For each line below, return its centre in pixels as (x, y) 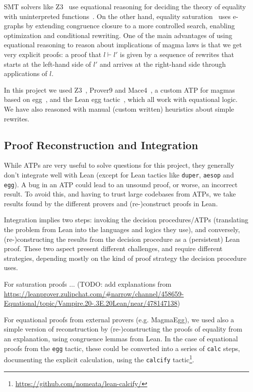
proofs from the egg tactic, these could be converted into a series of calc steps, (122, 348)
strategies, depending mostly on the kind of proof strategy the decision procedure (125, 258)
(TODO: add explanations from (124, 284)
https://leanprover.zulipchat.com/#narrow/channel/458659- (94, 293)
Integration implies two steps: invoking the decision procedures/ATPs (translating (126, 220)
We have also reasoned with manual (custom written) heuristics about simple (119, 108)
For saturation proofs (36, 284)
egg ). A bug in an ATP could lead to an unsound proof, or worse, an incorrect (121, 184)
